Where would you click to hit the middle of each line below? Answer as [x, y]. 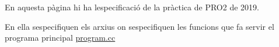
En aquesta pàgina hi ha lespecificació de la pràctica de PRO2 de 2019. [132, 7]
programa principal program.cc [60, 38]
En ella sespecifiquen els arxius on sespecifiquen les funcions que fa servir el [139, 26]
